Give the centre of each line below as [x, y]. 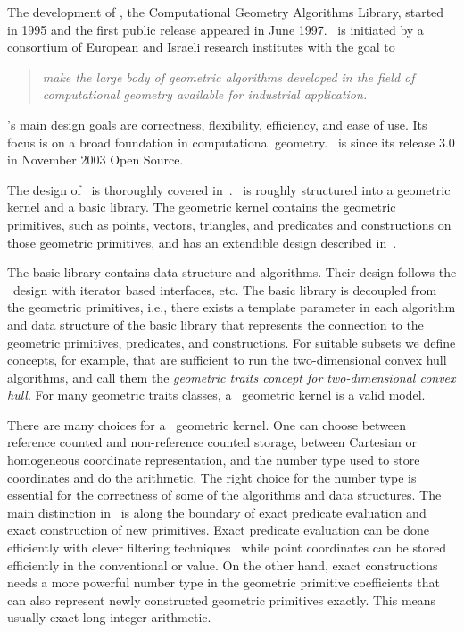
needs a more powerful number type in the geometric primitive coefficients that [224, 582]
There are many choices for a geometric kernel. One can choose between [207, 424]
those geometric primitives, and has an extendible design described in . [202, 242]
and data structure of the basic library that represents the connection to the [215, 324]
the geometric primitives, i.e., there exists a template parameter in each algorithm [232, 307]
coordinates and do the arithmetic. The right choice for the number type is [212, 477]
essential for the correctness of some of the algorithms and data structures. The [224, 495]
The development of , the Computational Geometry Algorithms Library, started [226, 12]
